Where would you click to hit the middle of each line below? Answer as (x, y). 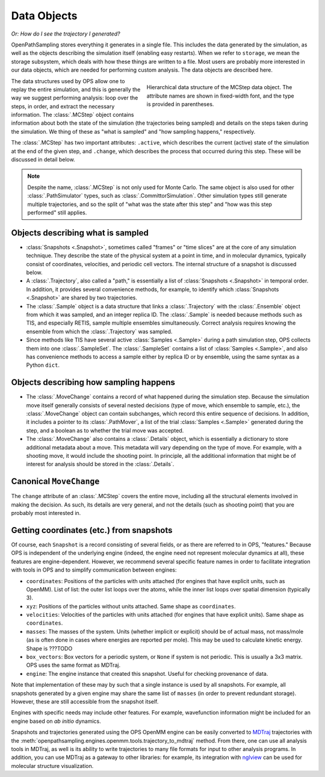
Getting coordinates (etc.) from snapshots (92, 530)
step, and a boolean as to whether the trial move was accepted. (105, 430)
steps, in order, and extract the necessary (63, 106)
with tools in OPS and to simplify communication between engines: (94, 570)
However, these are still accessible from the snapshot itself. (85, 701)
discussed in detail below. (43, 160)
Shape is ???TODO (49, 648)
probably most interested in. (46, 513)
